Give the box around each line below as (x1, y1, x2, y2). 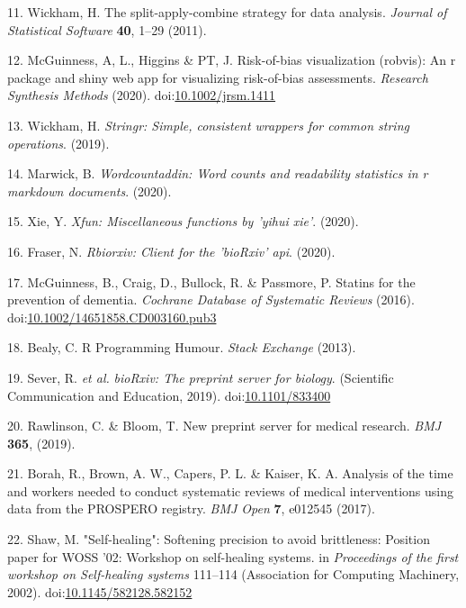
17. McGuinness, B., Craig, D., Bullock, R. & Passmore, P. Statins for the (7, 272, 416, 291)
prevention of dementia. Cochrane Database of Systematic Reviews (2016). (7, 290, 415, 309)
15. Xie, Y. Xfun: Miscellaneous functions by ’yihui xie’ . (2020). (7, 212, 359, 231)
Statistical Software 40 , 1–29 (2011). (7, 20, 207, 39)
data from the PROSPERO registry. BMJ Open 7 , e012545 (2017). (7, 499, 375, 518)
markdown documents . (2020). (7, 181, 172, 200)
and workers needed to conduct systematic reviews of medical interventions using (7, 481, 454, 500)
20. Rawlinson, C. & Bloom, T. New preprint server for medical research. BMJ (7, 416, 442, 435)
